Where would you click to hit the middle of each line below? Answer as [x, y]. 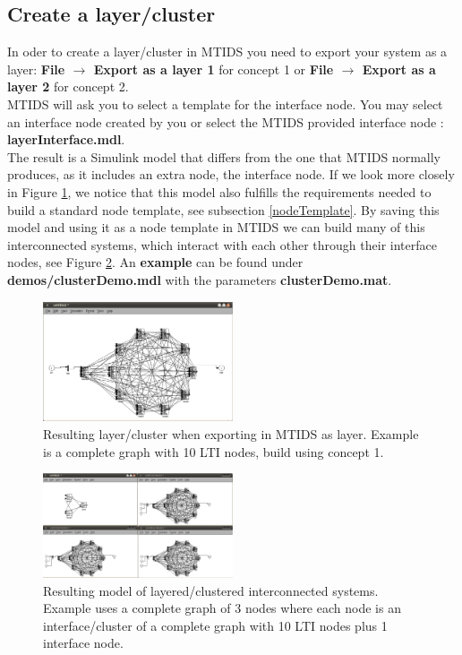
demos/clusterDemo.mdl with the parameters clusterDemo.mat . [200, 279]
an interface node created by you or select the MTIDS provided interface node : [226, 121]
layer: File [36, 69]
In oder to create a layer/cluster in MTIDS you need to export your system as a [227, 52]
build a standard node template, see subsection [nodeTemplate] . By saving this [223, 209]
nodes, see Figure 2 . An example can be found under [155, 262]
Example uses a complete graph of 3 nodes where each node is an [222, 608]
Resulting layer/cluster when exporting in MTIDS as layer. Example [231, 434]
